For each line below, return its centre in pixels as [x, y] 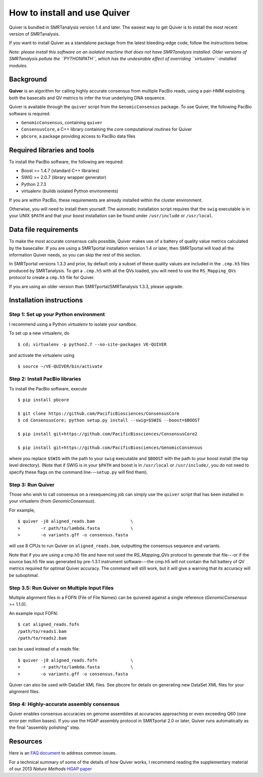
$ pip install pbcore [43, 400]
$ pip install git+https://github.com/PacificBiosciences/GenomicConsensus [110, 447]
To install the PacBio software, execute [48, 388]
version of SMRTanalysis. [35, 34]
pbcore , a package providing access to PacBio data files [78, 136]
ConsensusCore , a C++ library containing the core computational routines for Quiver [107, 129]
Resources [26, 742]
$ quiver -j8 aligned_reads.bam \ [75, 521]
